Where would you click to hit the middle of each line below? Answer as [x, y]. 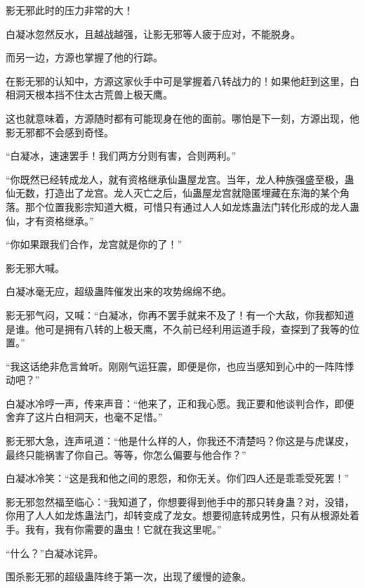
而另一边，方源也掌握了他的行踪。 [84, 57]
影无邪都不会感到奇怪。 [60, 132]
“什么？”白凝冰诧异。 [55, 553]
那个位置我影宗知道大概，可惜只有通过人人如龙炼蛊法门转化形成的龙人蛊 [192, 206]
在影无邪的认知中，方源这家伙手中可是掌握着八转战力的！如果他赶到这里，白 [182, 80]
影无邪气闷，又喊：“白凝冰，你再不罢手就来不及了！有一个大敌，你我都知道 [180, 314]
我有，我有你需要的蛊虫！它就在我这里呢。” [123, 529]
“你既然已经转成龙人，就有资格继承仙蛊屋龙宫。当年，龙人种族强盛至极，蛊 [180, 179]
